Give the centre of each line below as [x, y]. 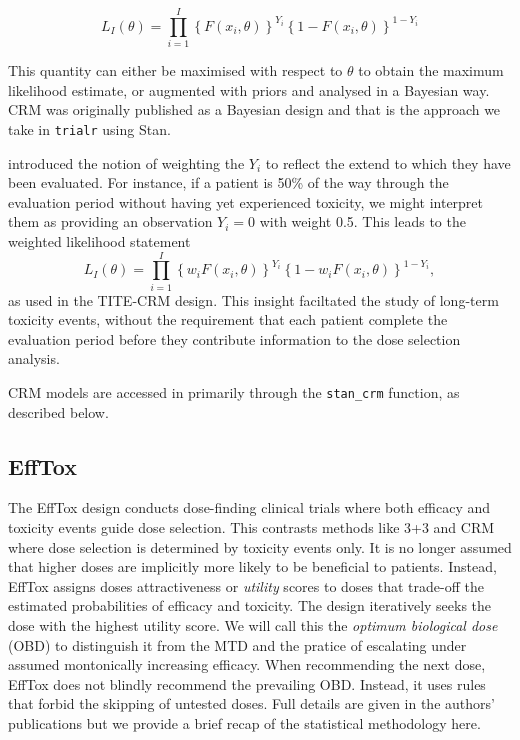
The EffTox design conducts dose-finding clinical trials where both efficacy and [249, 507]
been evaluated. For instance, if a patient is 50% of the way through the [228, 182]
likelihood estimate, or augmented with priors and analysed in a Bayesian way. [249, 89]
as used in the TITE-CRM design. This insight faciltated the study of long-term [253, 299]
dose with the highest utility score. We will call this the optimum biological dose [253, 625]
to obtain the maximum [431, 70]
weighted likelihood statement [99, 240]
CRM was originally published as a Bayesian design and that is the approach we [254, 109]
